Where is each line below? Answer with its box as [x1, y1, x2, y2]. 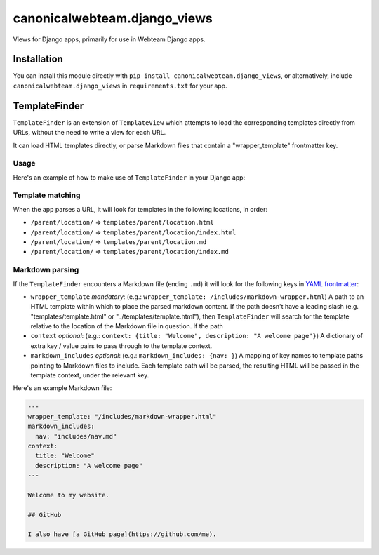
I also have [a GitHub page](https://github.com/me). [27, 530, 217, 538]
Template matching [13, 190, 81, 200]
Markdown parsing [13, 265, 79, 275]
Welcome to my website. [27, 491, 110, 499]
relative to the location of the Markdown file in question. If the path [30, 322, 224, 330]
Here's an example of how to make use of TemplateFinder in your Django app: [13, 173, 246, 182]
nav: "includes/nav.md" [35, 432, 117, 440]
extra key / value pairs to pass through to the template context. [30, 341, 213, 350]
